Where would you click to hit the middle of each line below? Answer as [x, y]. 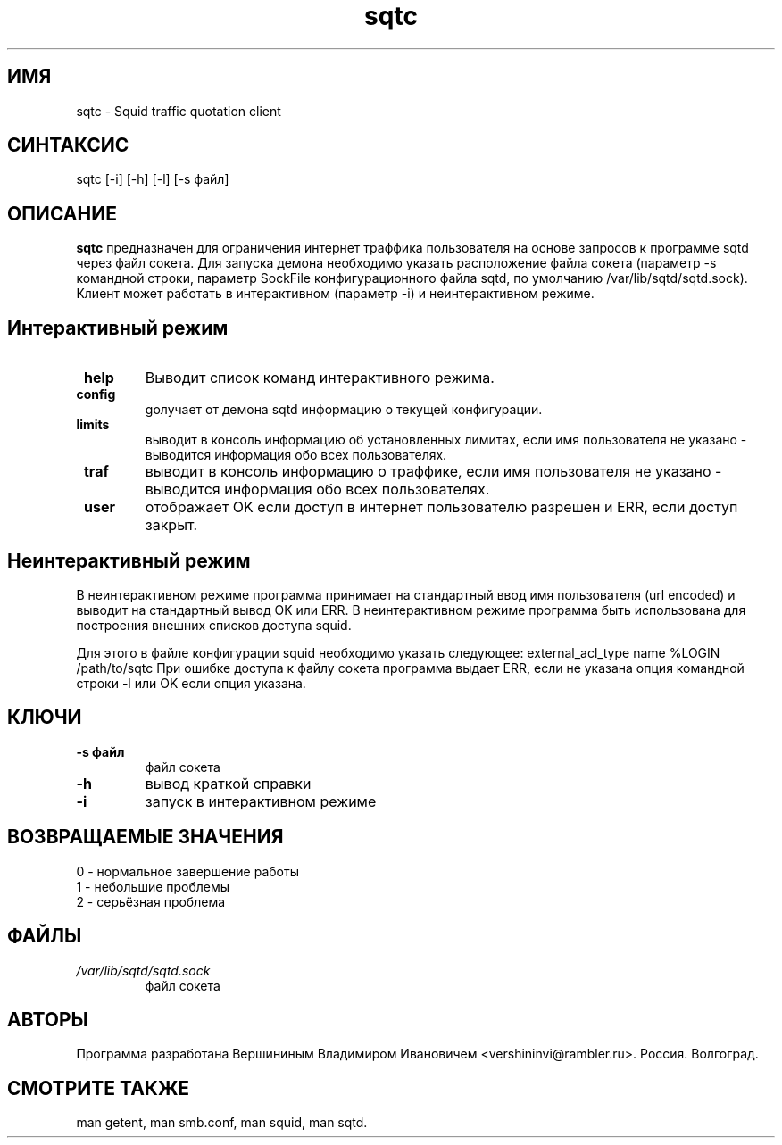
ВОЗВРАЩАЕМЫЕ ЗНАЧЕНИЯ [146, 837]
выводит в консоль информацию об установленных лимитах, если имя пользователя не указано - [446, 440]
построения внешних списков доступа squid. [214, 625]
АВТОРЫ [48, 1019]
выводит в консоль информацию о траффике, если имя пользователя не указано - [433, 472]
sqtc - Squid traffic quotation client [179, 111]
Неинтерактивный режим [129, 560]
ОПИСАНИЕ [62, 213]
